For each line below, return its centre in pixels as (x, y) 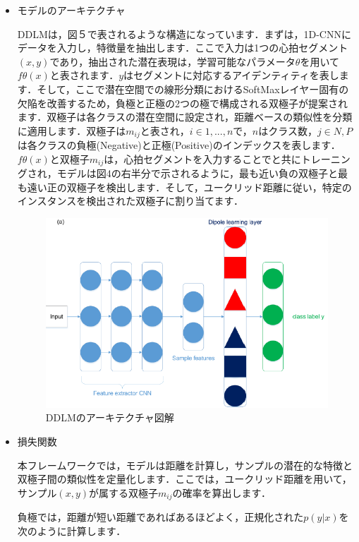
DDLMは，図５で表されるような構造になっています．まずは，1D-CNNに (184, 34)
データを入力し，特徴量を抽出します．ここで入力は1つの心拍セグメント (183, 48)
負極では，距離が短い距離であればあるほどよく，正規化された (160, 517)
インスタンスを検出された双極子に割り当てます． (130, 201)
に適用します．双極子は (72, 130)
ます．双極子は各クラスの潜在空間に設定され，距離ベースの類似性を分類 (185, 117)
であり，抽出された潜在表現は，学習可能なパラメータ (172, 61)
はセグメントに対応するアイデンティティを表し (231, 75)
